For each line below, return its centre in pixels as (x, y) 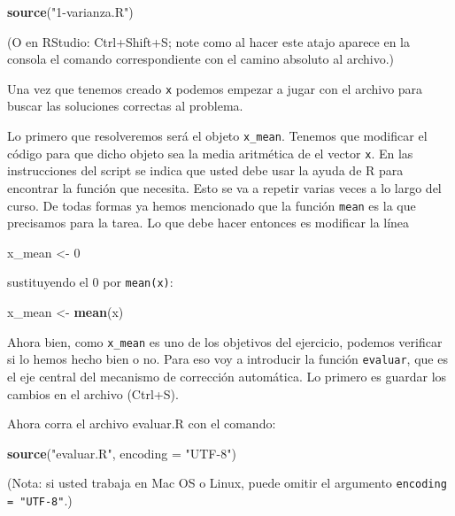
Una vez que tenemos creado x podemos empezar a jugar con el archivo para (215, 88)
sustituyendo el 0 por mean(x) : (90, 282)
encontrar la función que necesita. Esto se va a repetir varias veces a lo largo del (224, 187)
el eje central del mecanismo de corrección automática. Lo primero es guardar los (227, 376)
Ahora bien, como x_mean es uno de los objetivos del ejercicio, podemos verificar (225, 341)
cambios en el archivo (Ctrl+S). (93, 393)
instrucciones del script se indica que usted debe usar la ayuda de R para (205, 170)
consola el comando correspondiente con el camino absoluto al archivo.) (201, 59)
